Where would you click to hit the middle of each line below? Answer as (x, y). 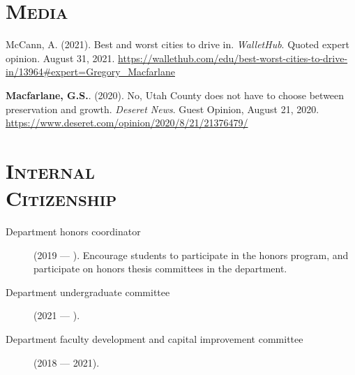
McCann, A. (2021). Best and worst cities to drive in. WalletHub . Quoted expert (177, 44)
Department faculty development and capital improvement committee (154, 338)
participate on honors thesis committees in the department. (160, 269)
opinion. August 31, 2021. (60, 58)
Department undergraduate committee (88, 292)
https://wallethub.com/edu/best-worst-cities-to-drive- (233, 58)
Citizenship (61, 198)
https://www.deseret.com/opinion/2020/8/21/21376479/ (127, 123)
